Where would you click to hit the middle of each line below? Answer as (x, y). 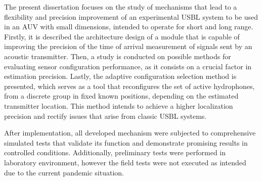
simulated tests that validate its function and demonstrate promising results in (126, 142)
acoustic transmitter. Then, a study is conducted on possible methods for (118, 56)
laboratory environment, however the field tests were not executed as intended (125, 162)
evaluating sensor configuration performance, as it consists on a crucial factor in (128, 66)
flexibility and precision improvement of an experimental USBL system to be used (131, 16)
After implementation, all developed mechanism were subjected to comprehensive (130, 133)
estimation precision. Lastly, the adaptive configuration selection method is (120, 76)
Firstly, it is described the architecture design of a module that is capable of (122, 36)
